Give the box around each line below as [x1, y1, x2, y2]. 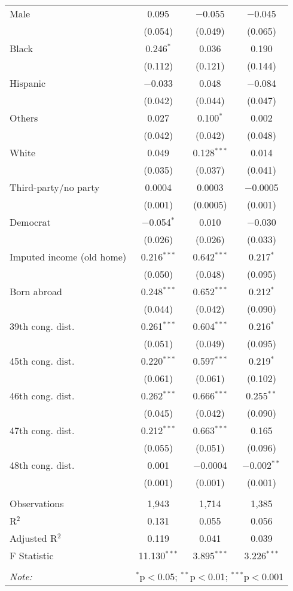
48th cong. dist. [10, 458, 75, 472]
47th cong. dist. [10, 423, 75, 437]
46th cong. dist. [10, 389, 75, 402]
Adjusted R [10, 531, 57, 545]
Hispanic [10, 76, 46, 90]
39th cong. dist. [10, 319, 75, 333]
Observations [10, 496, 64, 510]
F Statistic [10, 548, 54, 562]
